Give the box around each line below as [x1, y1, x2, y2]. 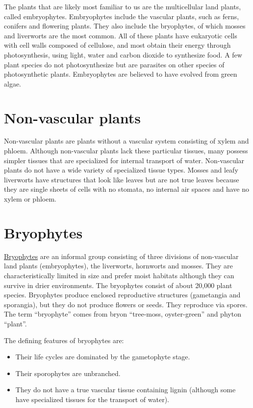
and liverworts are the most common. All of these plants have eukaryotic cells [4, 30, 237, 40]
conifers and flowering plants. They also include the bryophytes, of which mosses [4, 21, 246, 31]
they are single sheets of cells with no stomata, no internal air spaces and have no [4, 184, 249, 194]
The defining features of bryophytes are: [4, 335, 124, 345]
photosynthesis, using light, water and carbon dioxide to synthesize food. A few [4, 49, 242, 59]
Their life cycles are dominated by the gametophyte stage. [15, 351, 190, 362]
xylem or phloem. [4, 194, 56, 204]
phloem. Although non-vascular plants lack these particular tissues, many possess [4, 146, 248, 156]
